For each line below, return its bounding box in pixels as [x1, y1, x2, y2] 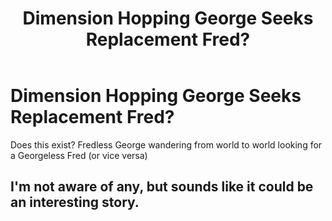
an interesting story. [10, 194, 140, 211]
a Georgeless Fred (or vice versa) [10, 149, 148, 161]
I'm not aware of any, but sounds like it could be [10, 178, 314, 196]
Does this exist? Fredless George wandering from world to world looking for [10, 138, 323, 151]
